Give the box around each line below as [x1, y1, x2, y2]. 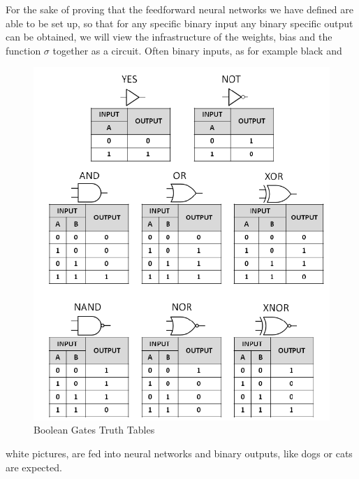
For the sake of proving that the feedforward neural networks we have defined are [6, 2, 354, 16]
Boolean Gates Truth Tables [34, 422, 155, 437]
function [6, 43, 41, 57]
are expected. [6, 459, 62, 474]
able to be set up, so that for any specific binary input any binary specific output [6, 15, 353, 30]
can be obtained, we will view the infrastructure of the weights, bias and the [6, 29, 332, 44]
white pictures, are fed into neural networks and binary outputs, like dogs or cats [6, 446, 353, 461]
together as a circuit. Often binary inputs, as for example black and [52, 43, 342, 57]
